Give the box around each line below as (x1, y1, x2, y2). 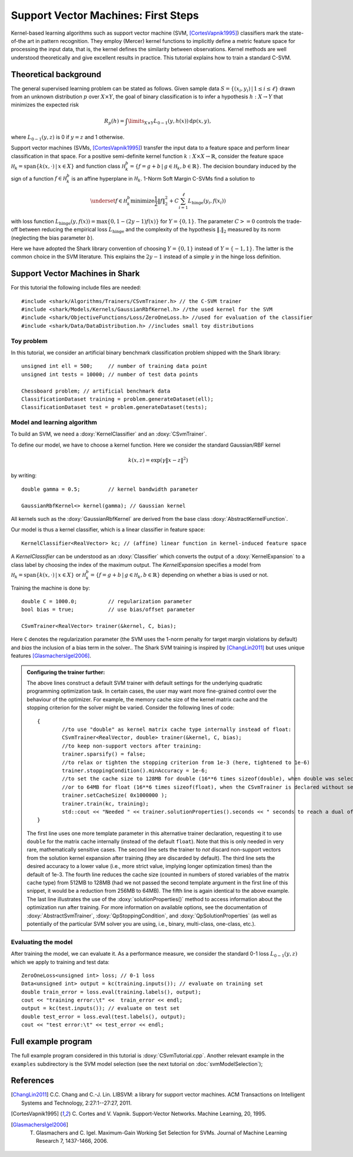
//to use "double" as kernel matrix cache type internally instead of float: (62, 726, 292, 733)
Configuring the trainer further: (26, 669, 105, 676)
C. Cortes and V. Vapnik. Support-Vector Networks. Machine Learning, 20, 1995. (72, 1110, 267, 1118)
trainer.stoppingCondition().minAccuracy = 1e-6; (62, 767, 208, 774)
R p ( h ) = (104, 118, 125, 126)
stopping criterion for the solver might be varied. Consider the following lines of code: (26, 704, 235, 712)
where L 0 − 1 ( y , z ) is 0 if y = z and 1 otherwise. (11, 133, 125, 142)
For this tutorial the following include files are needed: (11, 284, 141, 291)
